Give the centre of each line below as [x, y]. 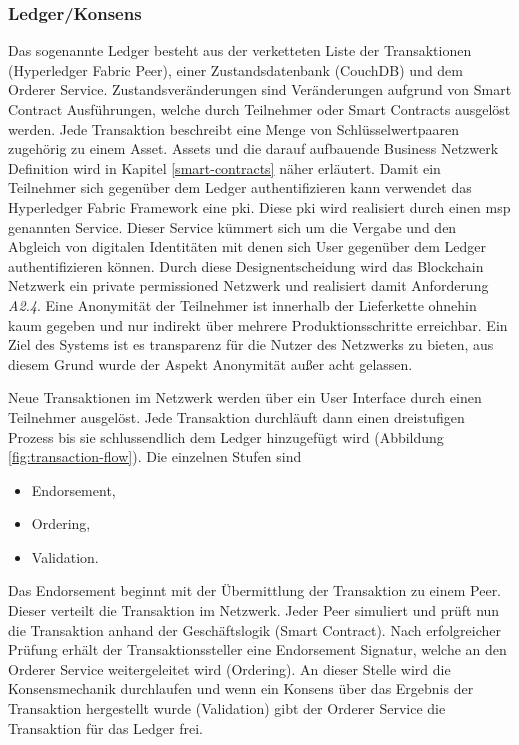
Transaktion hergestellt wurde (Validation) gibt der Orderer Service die [227, 708]
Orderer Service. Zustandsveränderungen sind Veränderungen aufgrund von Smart [260, 89]
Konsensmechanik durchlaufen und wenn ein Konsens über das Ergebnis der [241, 688]
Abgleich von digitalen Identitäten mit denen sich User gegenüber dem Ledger [247, 246]
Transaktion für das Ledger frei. [105, 727]
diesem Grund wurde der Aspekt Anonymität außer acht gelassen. [210, 363]
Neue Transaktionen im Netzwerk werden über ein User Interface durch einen [245, 397]
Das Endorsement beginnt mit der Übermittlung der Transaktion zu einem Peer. [255, 590]
